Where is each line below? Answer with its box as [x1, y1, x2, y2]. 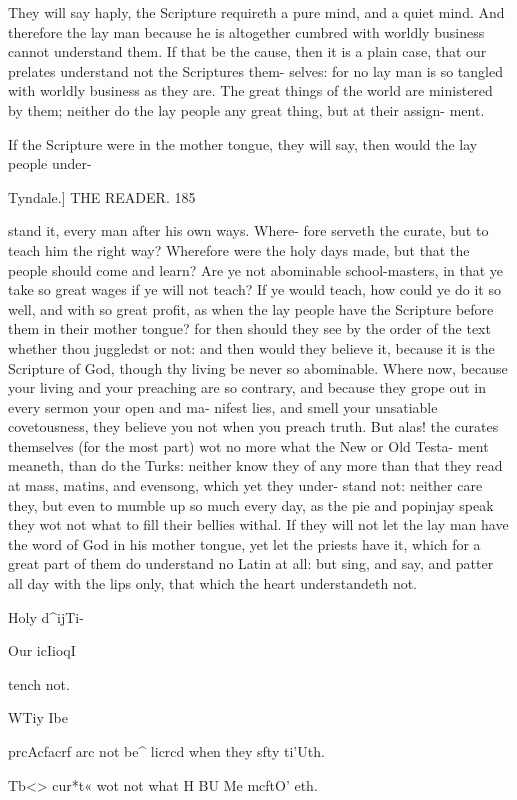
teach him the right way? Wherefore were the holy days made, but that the [8, 239, 470, 260]
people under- [8, 153, 92, 174]
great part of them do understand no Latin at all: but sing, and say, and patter [8, 553, 494, 574]
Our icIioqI [8, 640, 76, 661]
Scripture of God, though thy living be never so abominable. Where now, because [8, 357, 508, 378]
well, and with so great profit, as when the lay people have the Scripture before [8, 298, 494, 319]
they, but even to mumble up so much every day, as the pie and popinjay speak [8, 494, 494, 515]
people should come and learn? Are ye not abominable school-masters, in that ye [8, 259, 504, 280]
